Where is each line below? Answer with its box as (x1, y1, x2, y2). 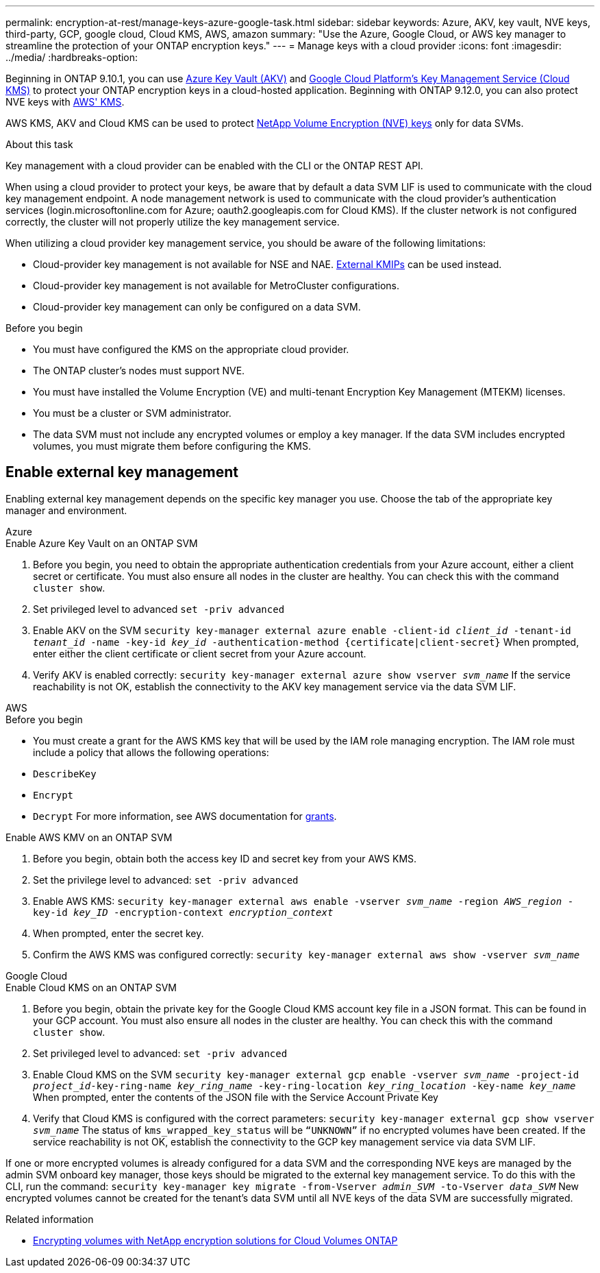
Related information (5, 1213, 94, 1225)
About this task (5, 138, 73, 150)
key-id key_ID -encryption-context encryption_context (33, 906, 334, 918)
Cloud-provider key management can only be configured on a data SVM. (33, 301, 361, 313)
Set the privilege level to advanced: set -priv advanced (33, 873, 299, 886)
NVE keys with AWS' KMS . (5, 96, 125, 108)
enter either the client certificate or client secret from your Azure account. (33, 647, 366, 659)
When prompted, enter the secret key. (33, 927, 204, 939)
